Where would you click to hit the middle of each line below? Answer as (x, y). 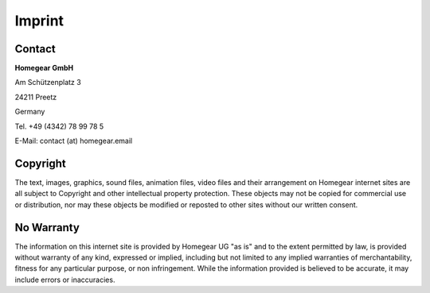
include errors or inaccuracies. (65, 280)
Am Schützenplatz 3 (48, 83)
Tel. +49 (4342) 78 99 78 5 (59, 126)
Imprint (39, 21)
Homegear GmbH (44, 68)
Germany (30, 112)
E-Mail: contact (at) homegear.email (74, 141)
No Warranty (47, 227)
